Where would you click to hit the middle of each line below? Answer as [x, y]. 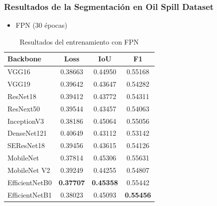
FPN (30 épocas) [41, 25]
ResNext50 [24, 108]
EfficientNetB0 [30, 182]
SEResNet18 [26, 145]
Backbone [25, 59]
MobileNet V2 [29, 170]
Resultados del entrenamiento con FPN [79, 41]
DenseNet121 [27, 133]
